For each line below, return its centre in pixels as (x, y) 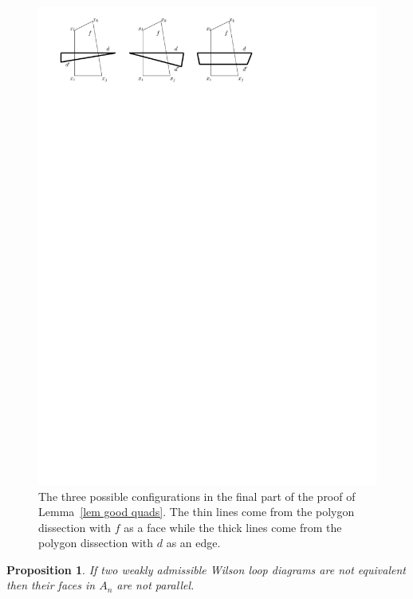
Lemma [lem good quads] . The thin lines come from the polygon (197, 512)
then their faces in (51, 585)
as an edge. (193, 543)
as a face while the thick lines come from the (233, 527)
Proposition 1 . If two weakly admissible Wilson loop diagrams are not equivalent (206, 569)
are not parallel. (155, 585)
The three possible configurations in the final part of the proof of (197, 496)
